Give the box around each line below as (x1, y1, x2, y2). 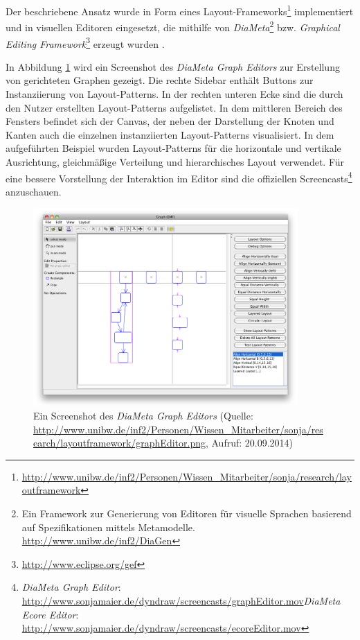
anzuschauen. (6, 184, 62, 198)
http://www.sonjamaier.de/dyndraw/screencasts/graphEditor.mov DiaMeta (21, 593, 341, 607)
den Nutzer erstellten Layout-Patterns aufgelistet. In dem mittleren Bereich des (6, 100, 343, 114)
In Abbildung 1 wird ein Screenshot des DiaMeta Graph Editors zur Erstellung (6, 59, 340, 73)
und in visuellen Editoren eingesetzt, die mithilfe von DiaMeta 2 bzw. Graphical (6, 18, 340, 34)
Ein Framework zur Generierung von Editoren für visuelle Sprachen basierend (21, 505, 352, 520)
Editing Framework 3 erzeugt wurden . (6, 34, 165, 51)
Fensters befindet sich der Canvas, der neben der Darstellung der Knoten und (6, 114, 334, 128)
